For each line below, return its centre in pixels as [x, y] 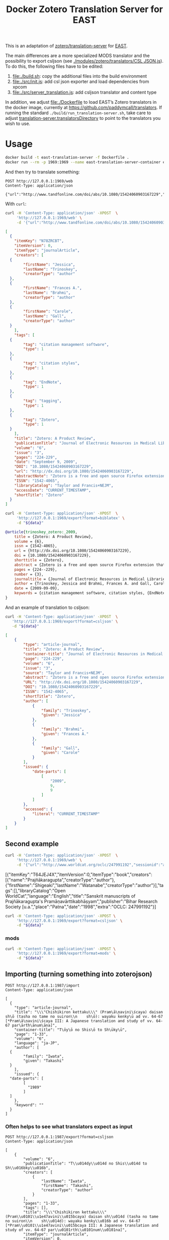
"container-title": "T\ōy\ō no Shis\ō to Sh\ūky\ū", [71, 1030]
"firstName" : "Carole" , [48, 312]
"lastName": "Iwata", [64, 1181]
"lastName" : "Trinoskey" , [51, 269]
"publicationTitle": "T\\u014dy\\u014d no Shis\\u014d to [85, 1164]
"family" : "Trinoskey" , [66, 711]
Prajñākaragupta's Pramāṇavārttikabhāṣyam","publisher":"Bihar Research [81, 901]
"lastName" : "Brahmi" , [47, 293]
